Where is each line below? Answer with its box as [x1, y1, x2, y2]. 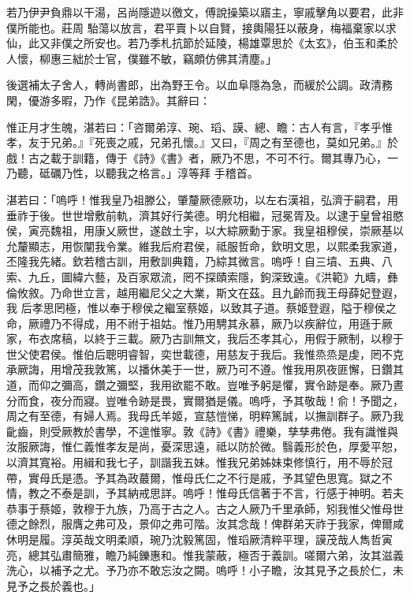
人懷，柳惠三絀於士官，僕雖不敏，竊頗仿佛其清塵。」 [6, 50, 277, 66]
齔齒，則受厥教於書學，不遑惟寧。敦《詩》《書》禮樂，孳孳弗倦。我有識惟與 [6, 422, 398, 439]
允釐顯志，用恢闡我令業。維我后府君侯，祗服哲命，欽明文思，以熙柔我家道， [6, 237, 404, 254]
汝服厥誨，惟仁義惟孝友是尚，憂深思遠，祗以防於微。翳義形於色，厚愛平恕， [6, 438, 404, 455]
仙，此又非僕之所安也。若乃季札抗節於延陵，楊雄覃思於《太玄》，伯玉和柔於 [6, 35, 398, 51]
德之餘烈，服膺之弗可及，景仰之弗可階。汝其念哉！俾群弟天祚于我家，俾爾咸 [6, 515, 404, 532]
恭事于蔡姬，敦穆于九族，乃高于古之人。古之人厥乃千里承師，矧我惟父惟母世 [6, 500, 404, 516]
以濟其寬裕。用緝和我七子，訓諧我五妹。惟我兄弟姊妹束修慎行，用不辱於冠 [6, 454, 393, 471]
